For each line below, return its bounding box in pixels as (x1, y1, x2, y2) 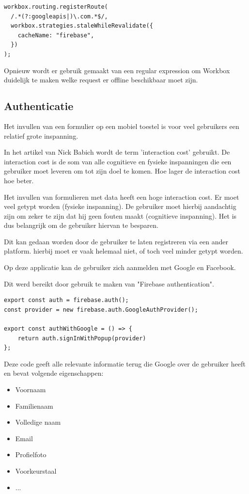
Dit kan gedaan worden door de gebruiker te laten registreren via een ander (4, 236, 228, 246)
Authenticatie (4, 98, 74, 113)
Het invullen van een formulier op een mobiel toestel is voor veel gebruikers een (4, 121, 239, 131)
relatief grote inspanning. (4, 130, 78, 141)
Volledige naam (15, 417, 61, 427)
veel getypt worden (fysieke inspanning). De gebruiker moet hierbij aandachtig (4, 201, 236, 211)
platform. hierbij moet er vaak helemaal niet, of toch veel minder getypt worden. (4, 246, 243, 256)
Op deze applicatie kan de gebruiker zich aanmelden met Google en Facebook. (4, 262, 236, 272)
